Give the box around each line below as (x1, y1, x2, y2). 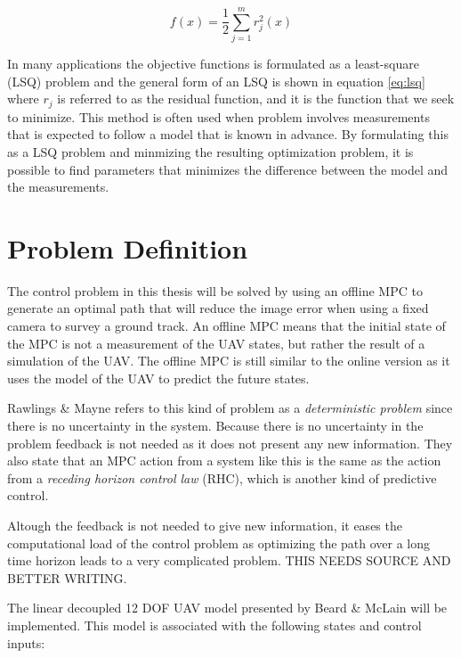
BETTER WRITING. (7, 568, 127, 587)
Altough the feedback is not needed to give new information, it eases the (7, 515, 402, 534)
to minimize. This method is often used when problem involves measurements (7, 107, 430, 126)
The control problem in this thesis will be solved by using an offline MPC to (7, 281, 423, 300)
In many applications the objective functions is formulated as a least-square (7, 54, 419, 73)
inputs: (7, 633, 45, 652)
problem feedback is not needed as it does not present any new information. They (7, 433, 453, 452)
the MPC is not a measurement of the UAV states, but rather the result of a (7, 333, 425, 352)
